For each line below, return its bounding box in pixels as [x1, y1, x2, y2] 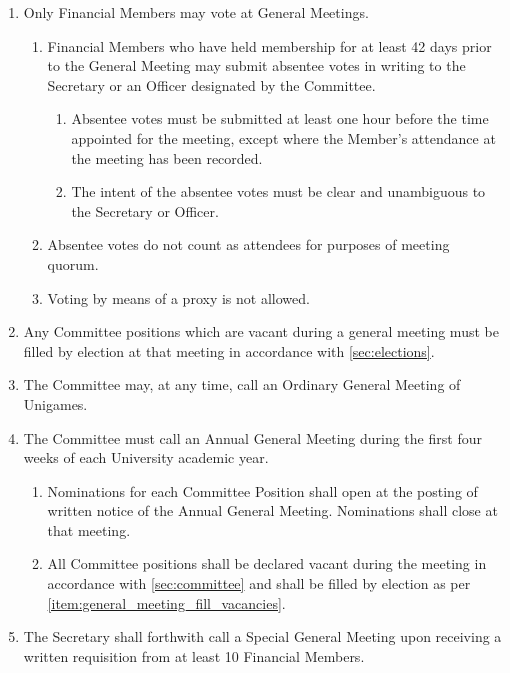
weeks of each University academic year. [23, 447, 269, 468]
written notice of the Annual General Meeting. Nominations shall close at [47, 500, 498, 521]
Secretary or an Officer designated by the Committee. [47, 74, 376, 95]
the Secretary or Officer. [71, 200, 219, 221]
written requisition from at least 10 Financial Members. [23, 645, 365, 666]
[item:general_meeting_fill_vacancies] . [47, 592, 286, 613]
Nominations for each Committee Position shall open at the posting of [47, 480, 478, 501]
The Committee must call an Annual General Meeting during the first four [23, 427, 482, 448]
